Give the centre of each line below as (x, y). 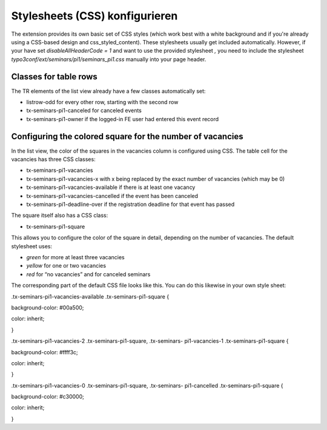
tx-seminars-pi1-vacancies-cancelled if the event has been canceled (112, 196)
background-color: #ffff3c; (45, 352)
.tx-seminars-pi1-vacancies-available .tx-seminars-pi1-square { (90, 296)
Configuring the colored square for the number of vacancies (127, 136)
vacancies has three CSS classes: (54, 159)
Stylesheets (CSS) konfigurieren (94, 16)
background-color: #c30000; (48, 397)
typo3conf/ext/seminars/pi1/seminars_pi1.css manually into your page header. (109, 59)
